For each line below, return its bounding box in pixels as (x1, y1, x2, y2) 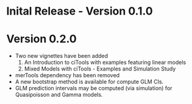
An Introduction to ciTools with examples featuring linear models (24, 59, 187, 66)
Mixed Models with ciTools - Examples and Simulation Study (24, 65, 176, 72)
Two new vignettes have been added (15, 52, 108, 60)
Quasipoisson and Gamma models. (15, 91, 103, 99)
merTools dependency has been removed (15, 72, 120, 79)
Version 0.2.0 (6, 32, 77, 46)
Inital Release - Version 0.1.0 (6, 4, 154, 18)
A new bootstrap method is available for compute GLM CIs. (15, 78, 164, 86)
